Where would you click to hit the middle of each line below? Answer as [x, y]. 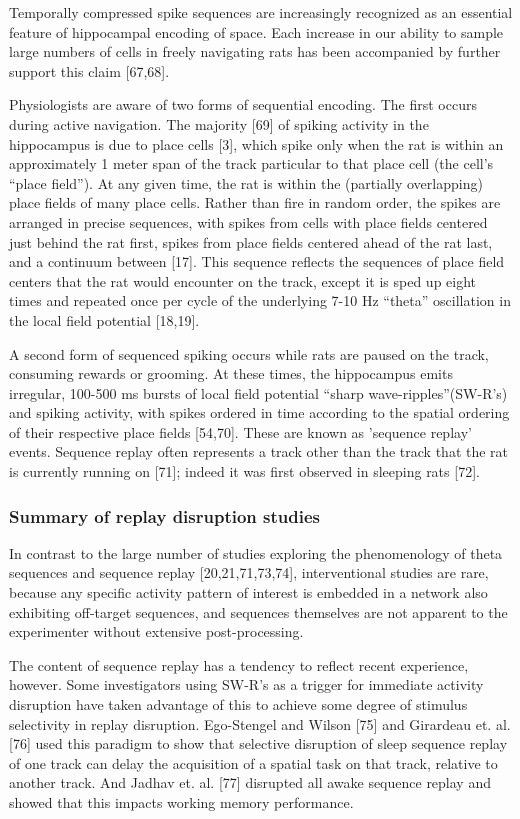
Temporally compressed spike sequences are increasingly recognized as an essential [261, 12]
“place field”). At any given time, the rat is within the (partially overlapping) [246, 182]
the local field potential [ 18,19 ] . [104, 319]
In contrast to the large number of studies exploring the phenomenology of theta [256, 552]
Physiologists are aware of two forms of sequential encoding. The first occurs [243, 104]
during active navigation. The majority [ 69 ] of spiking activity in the [219, 123]
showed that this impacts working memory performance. [181, 802]
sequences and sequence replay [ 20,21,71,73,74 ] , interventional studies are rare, [249, 572]
